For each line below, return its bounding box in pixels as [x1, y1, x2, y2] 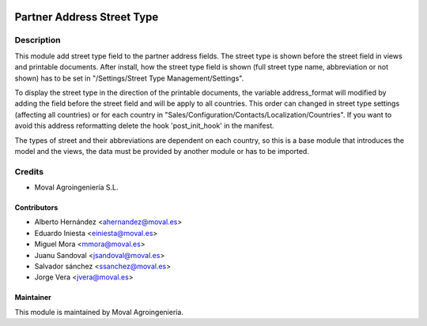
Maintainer [14, 293, 51, 302]
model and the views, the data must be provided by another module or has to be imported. [14, 146, 310, 156]
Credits [14, 166, 43, 177]
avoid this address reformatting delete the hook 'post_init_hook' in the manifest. [14, 121, 274, 130]
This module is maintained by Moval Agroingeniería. [14, 307, 183, 317]
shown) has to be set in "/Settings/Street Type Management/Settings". [14, 73, 244, 83]
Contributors [14, 203, 59, 212]
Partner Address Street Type [14, 10, 159, 24]
